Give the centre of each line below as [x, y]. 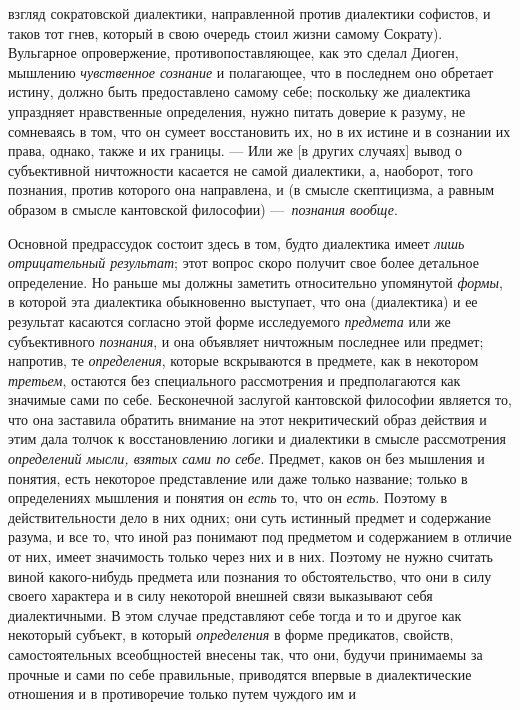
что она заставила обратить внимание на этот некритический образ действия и [247, 418]
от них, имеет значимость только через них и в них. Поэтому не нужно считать [250, 556]
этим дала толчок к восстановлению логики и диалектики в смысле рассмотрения [257, 438]
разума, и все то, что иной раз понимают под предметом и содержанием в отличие [260, 536]
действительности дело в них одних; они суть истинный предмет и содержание [250, 516]
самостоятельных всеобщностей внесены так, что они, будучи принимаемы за [245, 654]
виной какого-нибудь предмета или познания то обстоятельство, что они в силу [250, 575]
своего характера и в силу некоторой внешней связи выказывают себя [220, 595]
